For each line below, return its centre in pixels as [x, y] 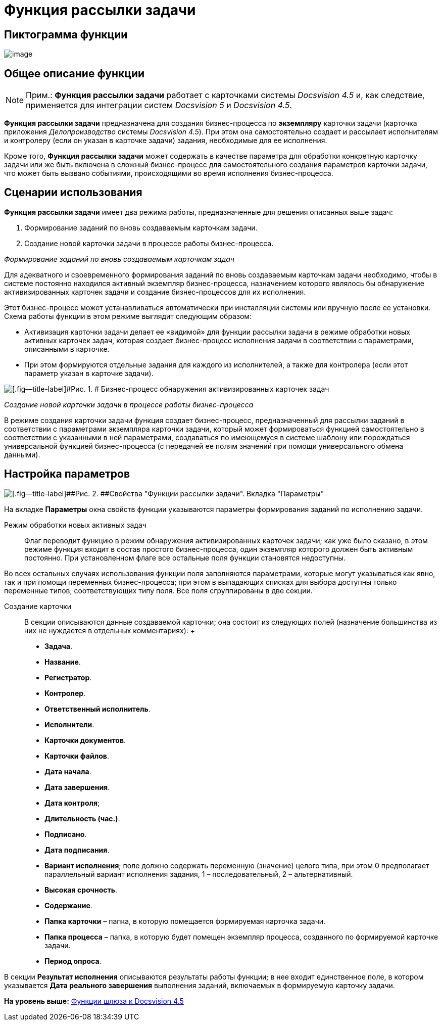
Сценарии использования [73, 193]
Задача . [59, 646]
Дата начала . [68, 771]
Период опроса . [73, 961]
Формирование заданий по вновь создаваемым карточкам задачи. [141, 227]
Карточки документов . [85, 740]
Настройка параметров [67, 474]
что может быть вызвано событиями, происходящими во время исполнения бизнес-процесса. [169, 173]
